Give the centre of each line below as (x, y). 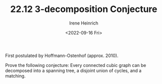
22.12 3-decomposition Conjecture (84, 9)
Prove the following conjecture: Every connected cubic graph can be (76, 65)
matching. (15, 75)
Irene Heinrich (84, 23)
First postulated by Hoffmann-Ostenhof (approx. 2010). (62, 55)
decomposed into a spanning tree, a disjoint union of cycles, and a (74, 70)
